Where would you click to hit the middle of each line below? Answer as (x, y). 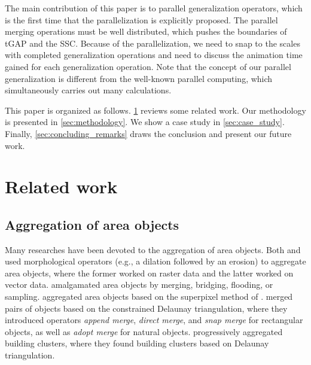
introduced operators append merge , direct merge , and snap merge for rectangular (154, 320)
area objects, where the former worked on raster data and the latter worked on (149, 273)
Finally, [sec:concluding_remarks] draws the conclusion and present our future (148, 133)
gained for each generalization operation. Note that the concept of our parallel (148, 66)
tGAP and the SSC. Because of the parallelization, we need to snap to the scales (153, 43)
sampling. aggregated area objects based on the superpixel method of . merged (149, 296)
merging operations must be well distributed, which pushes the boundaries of (146, 31)
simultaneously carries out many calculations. (88, 90)
